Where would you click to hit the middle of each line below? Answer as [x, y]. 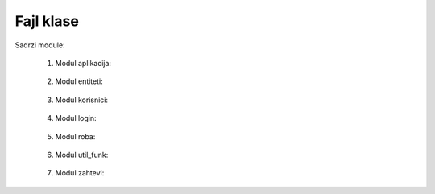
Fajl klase [47, 21]
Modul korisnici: [82, 100]
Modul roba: [75, 136]
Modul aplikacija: [83, 63]
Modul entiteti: [79, 81]
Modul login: [76, 118]
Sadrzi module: [40, 45]
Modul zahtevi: [80, 173]
